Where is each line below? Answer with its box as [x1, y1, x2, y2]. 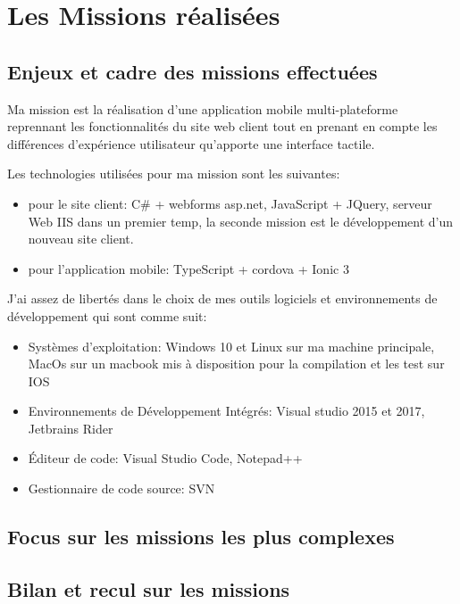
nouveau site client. [28, 229, 134, 248]
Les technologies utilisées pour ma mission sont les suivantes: [7, 164, 340, 183]
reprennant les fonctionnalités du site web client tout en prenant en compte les [7, 117, 438, 136]
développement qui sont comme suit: [7, 306, 207, 325]
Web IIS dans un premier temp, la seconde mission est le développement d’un [28, 211, 454, 230]
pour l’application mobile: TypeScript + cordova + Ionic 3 [28, 259, 349, 277]
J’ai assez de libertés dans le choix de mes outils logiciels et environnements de [7, 289, 438, 308]
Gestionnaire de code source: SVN [28, 479, 215, 498]
